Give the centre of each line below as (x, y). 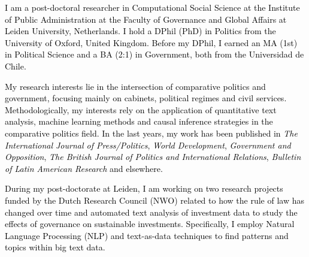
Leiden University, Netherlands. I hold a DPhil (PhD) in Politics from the (140, 31)
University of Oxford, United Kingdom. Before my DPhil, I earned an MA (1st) (151, 42)
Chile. (16, 66)
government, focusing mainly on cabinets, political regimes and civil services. (146, 98)
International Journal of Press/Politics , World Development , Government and (148, 145)
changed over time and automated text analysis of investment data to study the (151, 212)
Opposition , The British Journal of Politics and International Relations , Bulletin (153, 157)
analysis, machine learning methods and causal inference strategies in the (139, 121)
